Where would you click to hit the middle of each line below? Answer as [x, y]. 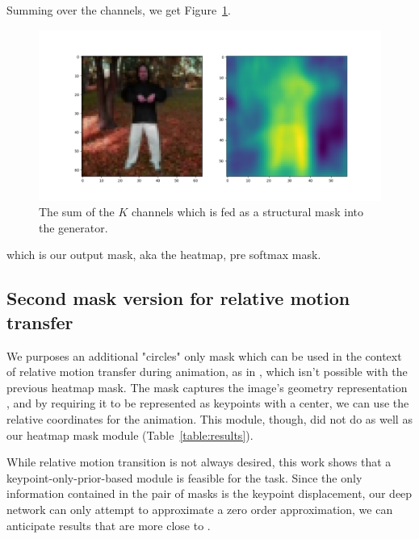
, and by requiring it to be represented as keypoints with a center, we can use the [208, 403]
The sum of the [77, 212]
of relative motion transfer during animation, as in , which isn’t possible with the [207, 372]
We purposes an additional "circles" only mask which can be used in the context [204, 355]
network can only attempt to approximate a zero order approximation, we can [200, 509]
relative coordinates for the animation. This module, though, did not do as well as [209, 418]
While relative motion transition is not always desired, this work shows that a [199, 462]
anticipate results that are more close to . [109, 525]
